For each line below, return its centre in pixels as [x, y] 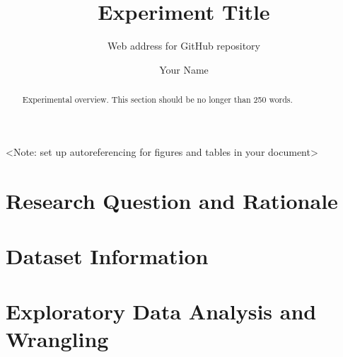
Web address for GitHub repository [184, 46]
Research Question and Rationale [172, 200]
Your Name [184, 69]
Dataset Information [107, 255]
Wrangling [57, 339]
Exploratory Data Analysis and [161, 311]
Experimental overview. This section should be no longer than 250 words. [157, 100]
